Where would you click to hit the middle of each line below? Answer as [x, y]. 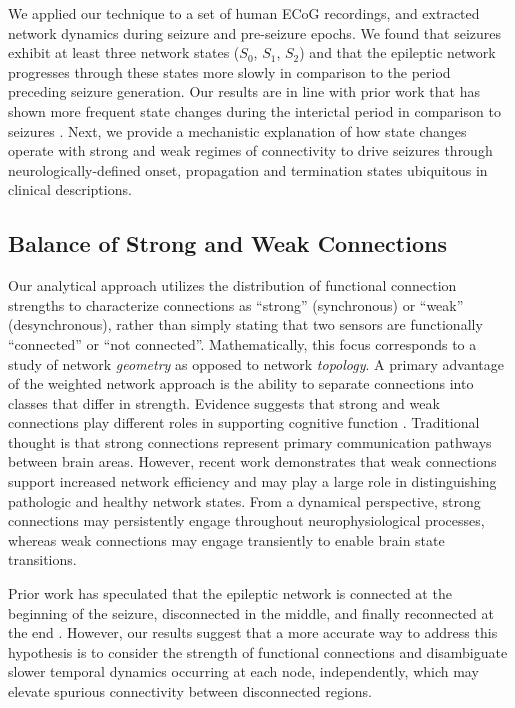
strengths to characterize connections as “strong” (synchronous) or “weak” [236, 304]
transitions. [42, 559]
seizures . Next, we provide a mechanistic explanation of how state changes [237, 130]
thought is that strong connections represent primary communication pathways [250, 441]
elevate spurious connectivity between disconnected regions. [190, 691]
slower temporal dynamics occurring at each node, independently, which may [243, 671]
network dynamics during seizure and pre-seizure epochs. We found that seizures [255, 32]
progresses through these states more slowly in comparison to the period [229, 71]
